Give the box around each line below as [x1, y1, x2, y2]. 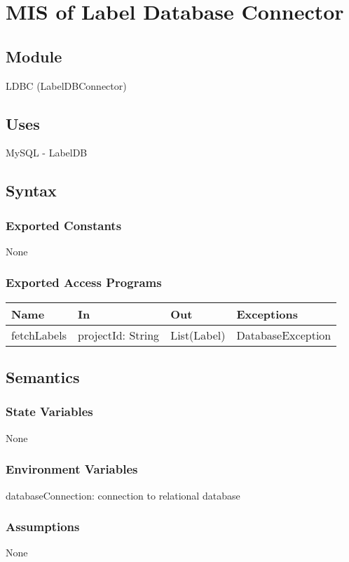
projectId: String [77, 326, 160, 343]
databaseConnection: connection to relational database [6, 488, 240, 502]
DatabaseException [236, 326, 331, 343]
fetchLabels [11, 326, 67, 343]
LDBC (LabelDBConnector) [6, 78, 127, 93]
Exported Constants [6, 216, 122, 234]
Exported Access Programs [6, 274, 162, 291]
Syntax [6, 180, 57, 201]
